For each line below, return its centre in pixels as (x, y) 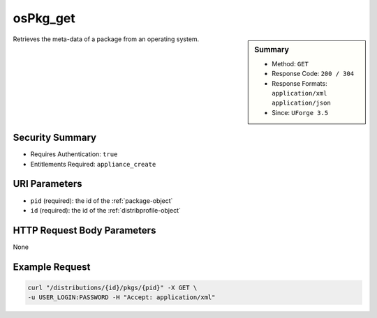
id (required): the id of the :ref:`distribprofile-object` (105, 210)
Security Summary (55, 138)
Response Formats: (300, 83)
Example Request (52, 267)
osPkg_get (44, 18)
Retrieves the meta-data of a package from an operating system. (106, 39)
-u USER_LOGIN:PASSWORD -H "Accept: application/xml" (121, 297)
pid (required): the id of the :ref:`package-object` (102, 200)
